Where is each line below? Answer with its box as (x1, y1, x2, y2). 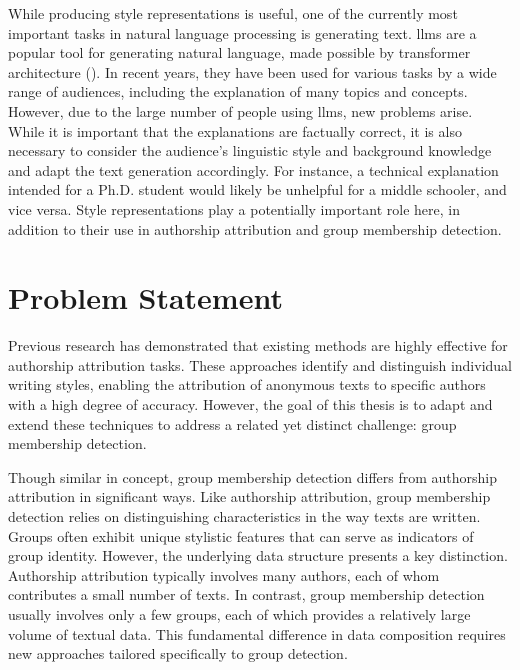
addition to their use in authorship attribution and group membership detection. (8, 218, 502, 239)
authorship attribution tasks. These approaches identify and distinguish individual (8, 354, 512, 375)
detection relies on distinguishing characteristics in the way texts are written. (8, 506, 481, 526)
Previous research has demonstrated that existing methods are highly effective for (8, 335, 508, 356)
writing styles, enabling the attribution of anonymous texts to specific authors (8, 374, 486, 395)
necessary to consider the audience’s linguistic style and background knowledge (8, 140, 492, 161)
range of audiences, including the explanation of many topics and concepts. (8, 81, 468, 102)
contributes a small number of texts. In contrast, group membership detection (8, 584, 485, 605)
